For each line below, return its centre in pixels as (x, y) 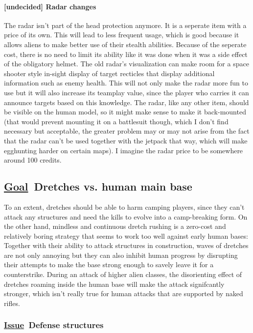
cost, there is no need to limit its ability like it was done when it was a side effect (126, 54)
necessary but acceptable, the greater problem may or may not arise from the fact (127, 131)
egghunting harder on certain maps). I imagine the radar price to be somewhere (124, 150)
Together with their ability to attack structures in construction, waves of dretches (126, 245)
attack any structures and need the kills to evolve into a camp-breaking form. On (126, 216)
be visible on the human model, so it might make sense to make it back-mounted (125, 112)
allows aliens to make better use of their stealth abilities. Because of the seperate (125, 44)
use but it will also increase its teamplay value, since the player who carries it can (126, 92)
